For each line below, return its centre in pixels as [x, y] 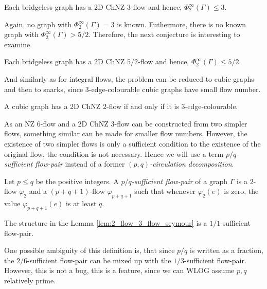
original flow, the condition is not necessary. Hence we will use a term [114, 153]
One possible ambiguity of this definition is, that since [90, 250]
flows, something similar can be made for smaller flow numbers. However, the [126, 133]
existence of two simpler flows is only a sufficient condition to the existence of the [132, 143]
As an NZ [20, 123]
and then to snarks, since [44, 89]
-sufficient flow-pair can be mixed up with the [99, 260]
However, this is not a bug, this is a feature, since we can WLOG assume [119, 270]
